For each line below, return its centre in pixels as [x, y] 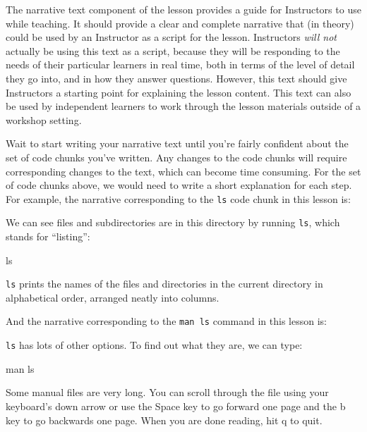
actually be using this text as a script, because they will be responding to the [173, 50]
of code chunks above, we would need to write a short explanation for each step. [179, 185]
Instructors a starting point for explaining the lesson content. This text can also [179, 92]
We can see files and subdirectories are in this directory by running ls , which [173, 222]
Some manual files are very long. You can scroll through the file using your [167, 392]
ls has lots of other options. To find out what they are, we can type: [154, 345]
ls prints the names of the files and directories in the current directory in [164, 284]
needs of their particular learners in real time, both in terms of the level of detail [180, 64]
